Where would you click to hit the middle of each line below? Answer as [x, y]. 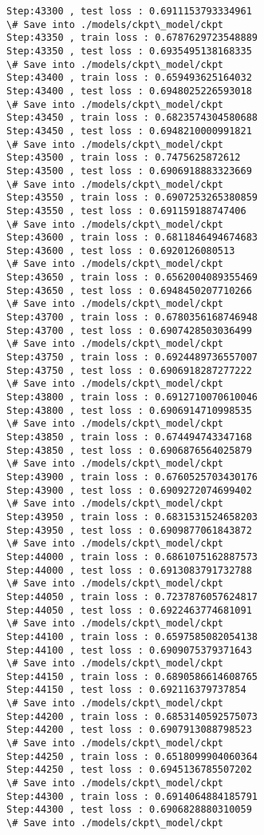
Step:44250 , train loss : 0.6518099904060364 [132, 756]
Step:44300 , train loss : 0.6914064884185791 [132, 796]
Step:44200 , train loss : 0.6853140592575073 [132, 716]
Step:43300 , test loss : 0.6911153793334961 [129, 11]
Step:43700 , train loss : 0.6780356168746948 [132, 318]
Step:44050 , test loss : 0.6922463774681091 [129, 610]
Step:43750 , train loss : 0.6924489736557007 [132, 358]
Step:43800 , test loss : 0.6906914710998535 [129, 410]
